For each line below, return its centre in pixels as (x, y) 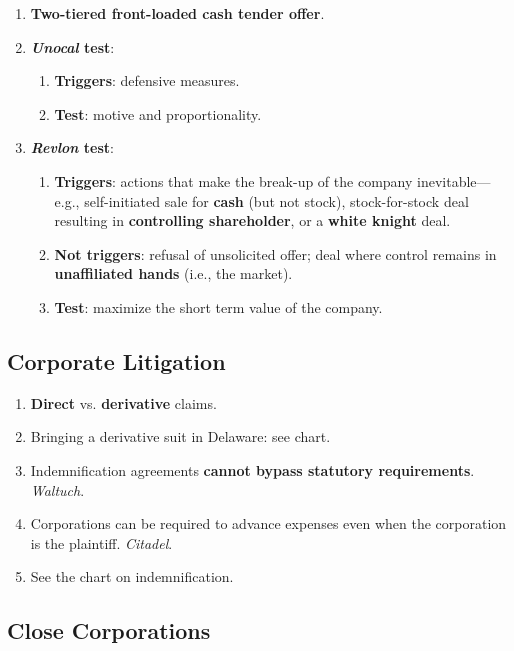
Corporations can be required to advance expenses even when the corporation (268, 523)
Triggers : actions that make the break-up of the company (233, 180)
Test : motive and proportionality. (158, 113)
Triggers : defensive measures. (147, 80)
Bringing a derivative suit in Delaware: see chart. (180, 436)
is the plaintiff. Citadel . (101, 542)
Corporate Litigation (116, 360)
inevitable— (454, 180)
